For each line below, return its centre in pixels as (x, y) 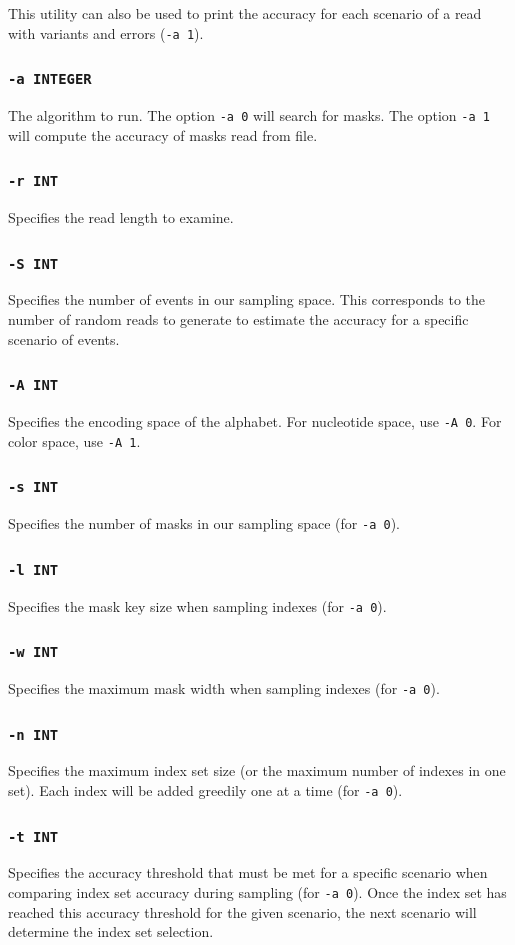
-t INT (33, 836)
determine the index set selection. (111, 931)
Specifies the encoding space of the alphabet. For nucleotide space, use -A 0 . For (255, 421)
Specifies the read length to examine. (121, 217)
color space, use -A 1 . (74, 440)
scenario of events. (64, 338)
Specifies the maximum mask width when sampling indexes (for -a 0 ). (224, 687)
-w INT (33, 652)
